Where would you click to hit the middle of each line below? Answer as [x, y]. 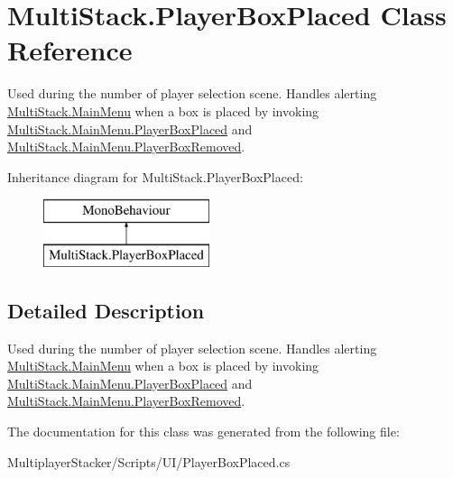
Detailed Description [106, 310]
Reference [70, 50]
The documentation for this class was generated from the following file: [203, 432]
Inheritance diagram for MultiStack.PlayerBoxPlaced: [155, 176]
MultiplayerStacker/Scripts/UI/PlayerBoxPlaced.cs [149, 461]
